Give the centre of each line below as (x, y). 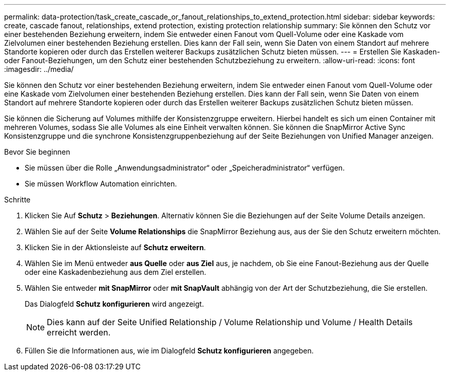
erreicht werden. (79, 332)
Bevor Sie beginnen (37, 152)
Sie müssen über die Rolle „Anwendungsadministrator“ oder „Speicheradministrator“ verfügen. (185, 168)
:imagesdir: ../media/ (39, 69)
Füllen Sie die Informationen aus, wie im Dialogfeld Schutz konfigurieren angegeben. (169, 351)
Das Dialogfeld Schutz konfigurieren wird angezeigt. (114, 304)
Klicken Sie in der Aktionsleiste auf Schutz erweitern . (115, 247)
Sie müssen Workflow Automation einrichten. (101, 184)
